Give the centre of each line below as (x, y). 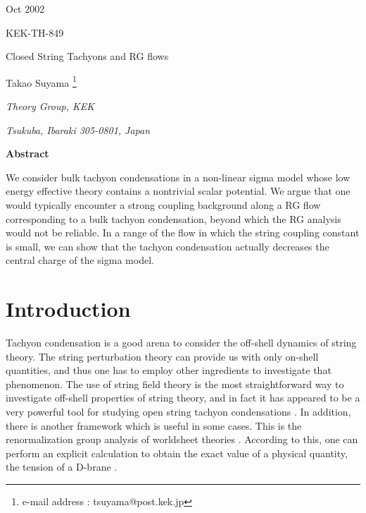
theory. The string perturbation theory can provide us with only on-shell (162, 356)
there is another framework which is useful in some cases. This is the (154, 425)
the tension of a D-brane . (62, 467)
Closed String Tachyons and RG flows (87, 56)
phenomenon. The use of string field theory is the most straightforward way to (175, 384)
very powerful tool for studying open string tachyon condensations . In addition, (178, 412)
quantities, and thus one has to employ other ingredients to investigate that (169, 370)
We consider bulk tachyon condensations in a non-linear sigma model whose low (178, 177)
